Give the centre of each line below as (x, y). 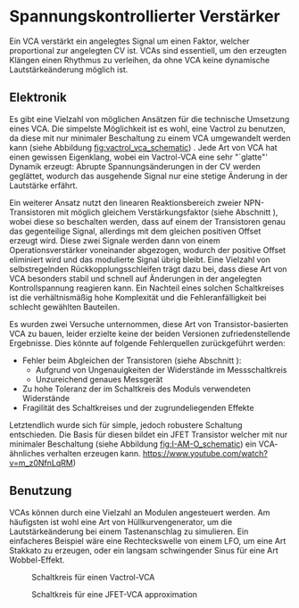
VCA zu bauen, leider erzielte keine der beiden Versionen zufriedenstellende (150, 333)
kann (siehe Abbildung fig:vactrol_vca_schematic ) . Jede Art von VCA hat (144, 147)
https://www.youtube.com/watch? (205, 453)
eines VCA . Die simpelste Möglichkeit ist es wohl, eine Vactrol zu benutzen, (147, 128)
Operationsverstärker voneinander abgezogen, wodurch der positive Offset (148, 250)
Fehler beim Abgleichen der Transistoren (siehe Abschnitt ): (132, 360)
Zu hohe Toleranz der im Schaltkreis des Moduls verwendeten (137, 389)
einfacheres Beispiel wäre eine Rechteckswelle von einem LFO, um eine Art (148, 540)
